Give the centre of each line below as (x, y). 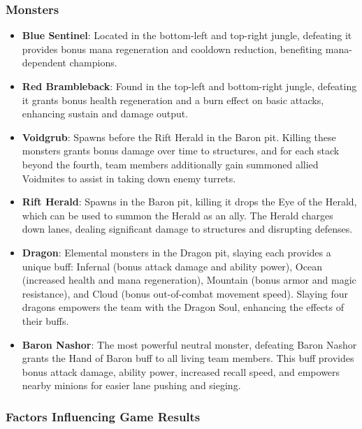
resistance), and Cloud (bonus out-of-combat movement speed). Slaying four (185, 293)
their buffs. (45, 320)
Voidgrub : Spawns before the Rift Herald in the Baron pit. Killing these (179, 137)
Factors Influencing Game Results (103, 416)
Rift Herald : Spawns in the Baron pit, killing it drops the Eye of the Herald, (189, 202)
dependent (44, 63)
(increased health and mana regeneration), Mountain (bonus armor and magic (189, 280)
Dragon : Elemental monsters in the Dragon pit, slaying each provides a (176, 252)
